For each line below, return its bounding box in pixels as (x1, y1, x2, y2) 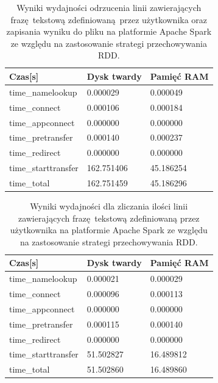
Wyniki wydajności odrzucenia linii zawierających (16, 1, 202, 13)
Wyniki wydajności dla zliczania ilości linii (30, 199, 188, 212)
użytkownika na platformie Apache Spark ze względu (10, 223, 208, 236)
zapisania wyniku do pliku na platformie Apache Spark (6, 25, 212, 38)
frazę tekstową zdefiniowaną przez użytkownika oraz (10, 13, 208, 26)
